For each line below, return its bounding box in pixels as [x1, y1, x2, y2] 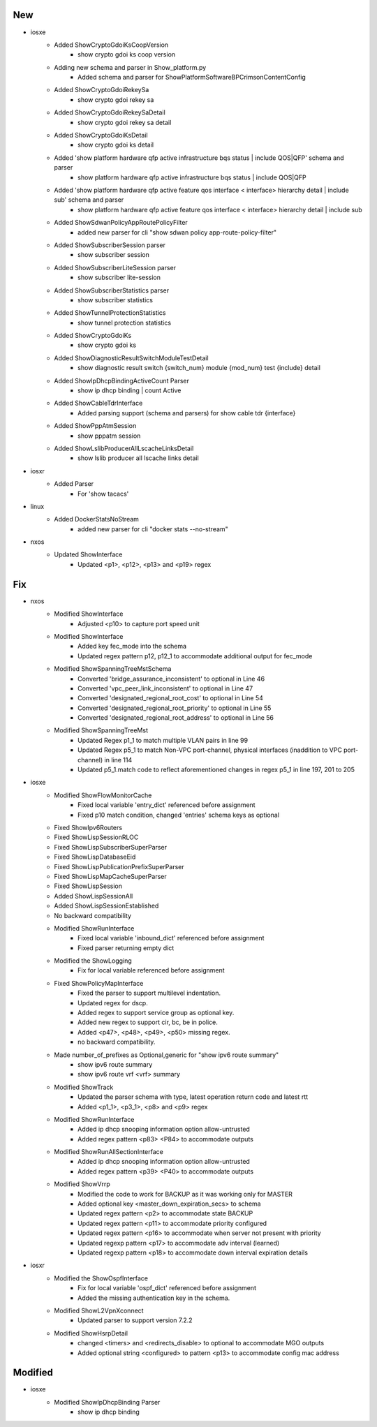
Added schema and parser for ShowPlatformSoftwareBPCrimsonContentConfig [77, 73, 306, 82]
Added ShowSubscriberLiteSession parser [54, 263, 177, 272]
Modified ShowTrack [54, 1083, 114, 1091]
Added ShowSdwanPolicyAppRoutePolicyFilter [54, 219, 188, 227]
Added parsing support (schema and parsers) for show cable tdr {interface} [77, 408, 296, 417]
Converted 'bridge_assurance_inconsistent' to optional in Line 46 [77, 674, 265, 683]
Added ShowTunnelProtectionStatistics [54, 309, 166, 317]
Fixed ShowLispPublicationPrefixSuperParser [54, 862, 184, 871]
